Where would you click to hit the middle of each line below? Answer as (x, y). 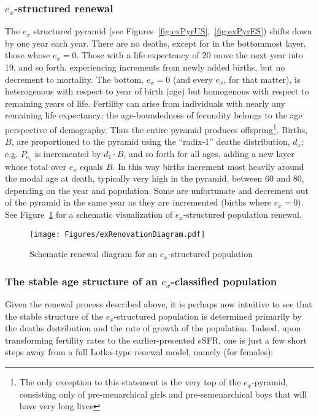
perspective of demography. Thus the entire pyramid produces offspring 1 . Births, (156, 128)
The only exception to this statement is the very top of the (130, 382)
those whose (28, 55)
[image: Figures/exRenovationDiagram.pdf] (117, 234)
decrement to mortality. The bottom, (75, 79)
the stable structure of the (54, 316)
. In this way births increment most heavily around (208, 166)
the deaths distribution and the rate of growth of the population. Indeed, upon (153, 328)
